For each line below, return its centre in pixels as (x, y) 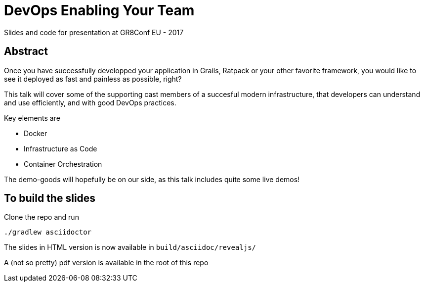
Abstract (26, 51)
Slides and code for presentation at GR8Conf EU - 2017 (94, 32)
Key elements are (32, 118)
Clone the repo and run (42, 217)
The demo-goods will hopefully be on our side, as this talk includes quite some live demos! (152, 179)
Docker (36, 133)
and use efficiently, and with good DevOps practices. (90, 102)
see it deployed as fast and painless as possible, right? (93, 79)
